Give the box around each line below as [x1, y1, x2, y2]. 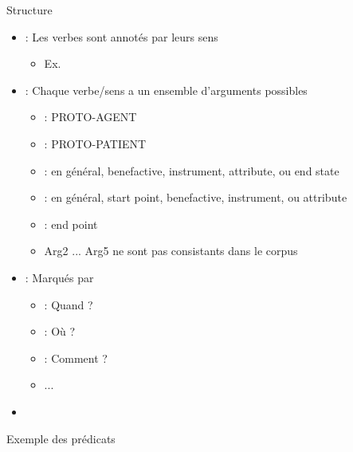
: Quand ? [44, 296, 93, 312]
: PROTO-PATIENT [44, 135, 147, 151]
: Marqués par [25, 269, 94, 285]
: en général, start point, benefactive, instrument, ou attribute [44, 189, 347, 206]
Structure [6, 2, 53, 18]
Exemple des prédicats [6, 430, 116, 446]
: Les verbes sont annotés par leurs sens [25, 28, 218, 45]
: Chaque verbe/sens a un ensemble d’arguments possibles [25, 81, 308, 98]
